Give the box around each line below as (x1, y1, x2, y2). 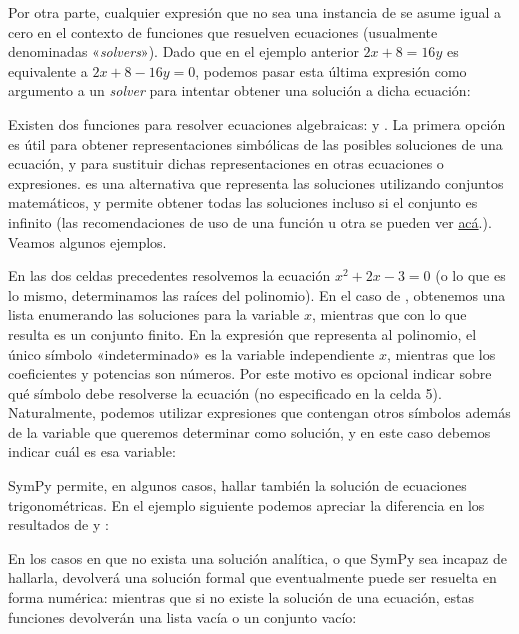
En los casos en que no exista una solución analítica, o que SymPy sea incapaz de (8, 547, 507, 568)
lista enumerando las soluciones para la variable (8, 304, 300, 325)
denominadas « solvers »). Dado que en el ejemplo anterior (8, 41, 359, 62)
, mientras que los (386, 343, 496, 364)
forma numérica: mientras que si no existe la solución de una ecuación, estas (8, 587, 475, 608)
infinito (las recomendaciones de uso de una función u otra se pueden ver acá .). (8, 211, 492, 232)
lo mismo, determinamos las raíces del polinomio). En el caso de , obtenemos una (8, 284, 506, 305)
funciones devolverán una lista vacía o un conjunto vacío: (8, 606, 357, 627)
